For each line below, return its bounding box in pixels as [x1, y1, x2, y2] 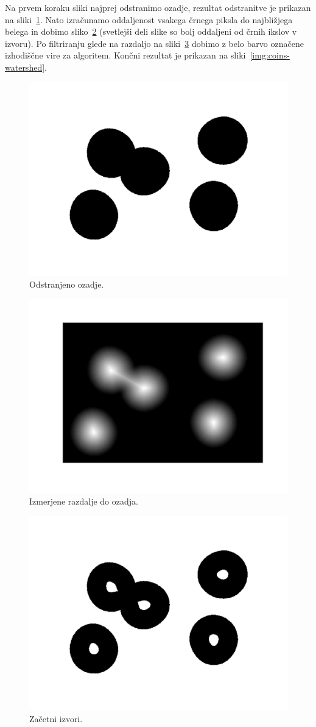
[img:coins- [250, 49, 290, 62]
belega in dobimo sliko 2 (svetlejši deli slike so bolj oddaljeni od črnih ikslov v [5, 25, 297, 38]
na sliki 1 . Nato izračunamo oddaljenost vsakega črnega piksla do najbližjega [5, 13, 293, 26]
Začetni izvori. [29, 712, 83, 725]
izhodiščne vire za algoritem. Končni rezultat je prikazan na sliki [5, 49, 246, 62]
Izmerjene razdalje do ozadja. [29, 495, 138, 508]
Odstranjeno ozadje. [29, 278, 104, 291]
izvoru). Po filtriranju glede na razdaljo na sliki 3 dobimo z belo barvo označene [5, 37, 304, 49]
